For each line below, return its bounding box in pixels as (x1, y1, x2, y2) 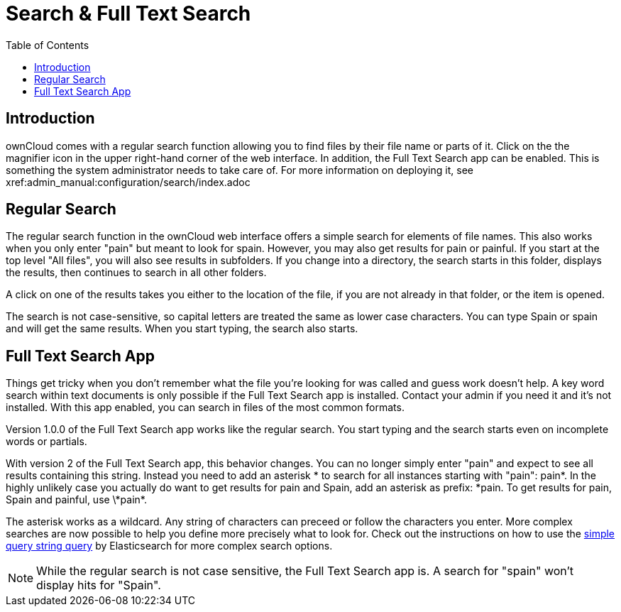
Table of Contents (6, 38, 89, 51)
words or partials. (6, 435, 87, 448)
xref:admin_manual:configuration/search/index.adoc (6, 175, 251, 188)
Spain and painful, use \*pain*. (6, 493, 147, 506)
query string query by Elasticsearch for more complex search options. (6, 540, 333, 552)
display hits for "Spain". (36, 578, 161, 593)
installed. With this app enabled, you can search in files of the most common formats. (6, 401, 405, 414)
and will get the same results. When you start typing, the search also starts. (6, 322, 358, 335)
